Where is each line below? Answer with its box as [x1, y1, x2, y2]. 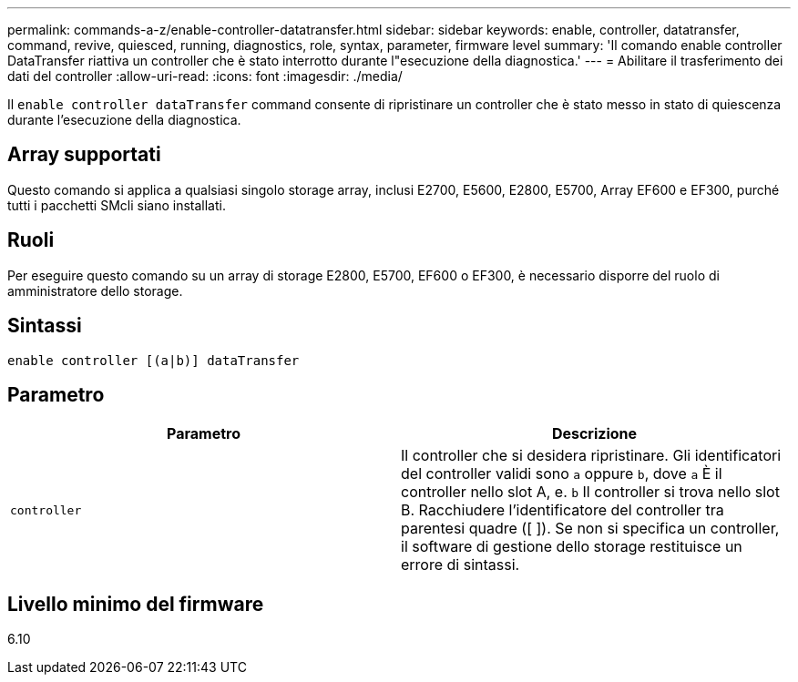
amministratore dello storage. [7, 282, 183, 299]
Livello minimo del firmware [7, 592, 264, 616]
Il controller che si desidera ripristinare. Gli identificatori [401, 446, 782, 465]
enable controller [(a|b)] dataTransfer [7, 352, 300, 368]
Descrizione [551, 424, 638, 443]
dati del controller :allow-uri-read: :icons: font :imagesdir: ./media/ [7, 68, 403, 84]
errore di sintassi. [401, 555, 520, 575]
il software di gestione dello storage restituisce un [401, 537, 742, 556]
